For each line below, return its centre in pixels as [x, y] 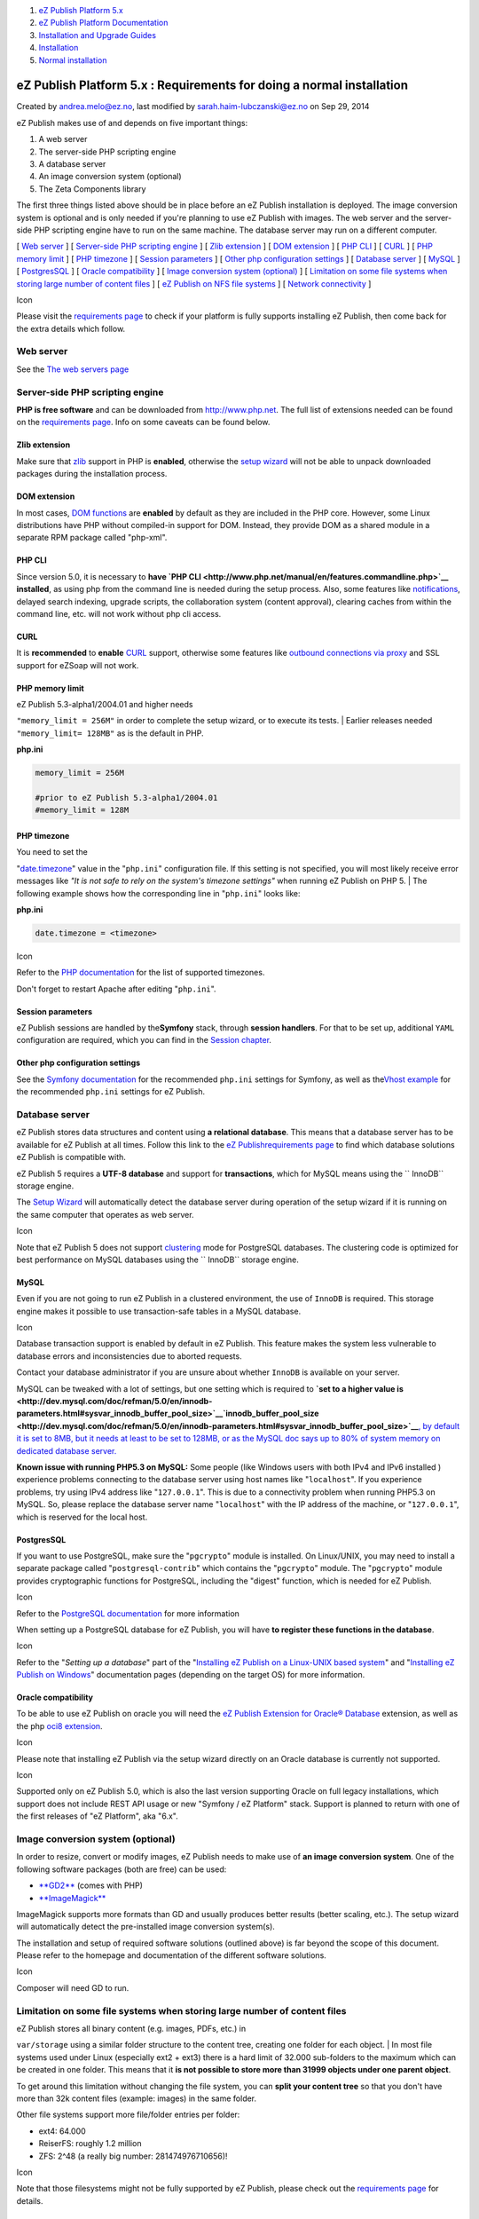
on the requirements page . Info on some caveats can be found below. [143, 422]
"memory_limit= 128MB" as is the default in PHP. [110, 733]
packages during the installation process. [92, 474]
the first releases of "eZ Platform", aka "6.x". [97, 1816]
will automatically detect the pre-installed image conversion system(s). [145, 1927]
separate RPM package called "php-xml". [92, 538]
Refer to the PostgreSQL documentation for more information [128, 1613]
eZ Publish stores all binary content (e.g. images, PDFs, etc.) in [131, 2029]
